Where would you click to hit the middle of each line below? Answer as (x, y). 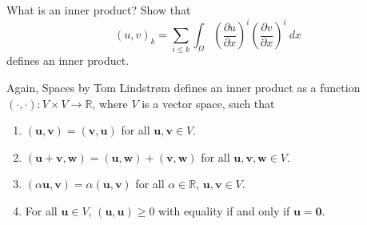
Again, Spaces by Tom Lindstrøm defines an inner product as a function (183, 88)
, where (110, 103)
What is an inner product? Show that (99, 10)
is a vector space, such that (208, 103)
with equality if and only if (224, 210)
